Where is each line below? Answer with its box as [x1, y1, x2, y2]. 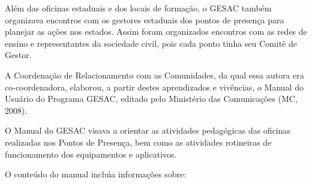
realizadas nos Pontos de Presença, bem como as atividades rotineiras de [5, 135, 272, 148]
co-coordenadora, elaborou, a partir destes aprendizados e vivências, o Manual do [5, 80, 304, 93]
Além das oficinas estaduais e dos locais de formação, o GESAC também [5, 2, 272, 14]
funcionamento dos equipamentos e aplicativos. [5, 147, 177, 160]
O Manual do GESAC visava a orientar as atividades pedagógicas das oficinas [5, 124, 291, 137]
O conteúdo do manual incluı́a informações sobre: [5, 168, 187, 180]
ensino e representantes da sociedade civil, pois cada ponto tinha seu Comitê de [5, 37, 298, 49]
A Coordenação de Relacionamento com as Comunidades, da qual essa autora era [5, 68, 304, 81]
